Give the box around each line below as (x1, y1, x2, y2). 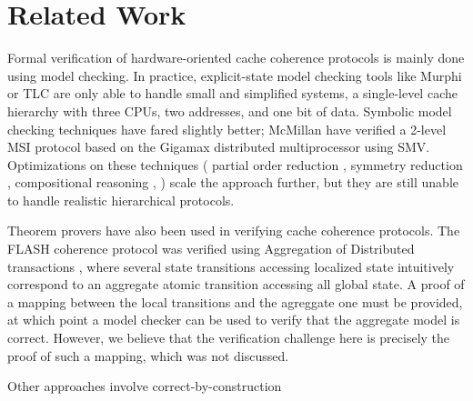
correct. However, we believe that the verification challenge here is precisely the (7, 328, 450, 347)
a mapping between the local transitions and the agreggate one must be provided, (7, 292, 463, 311)
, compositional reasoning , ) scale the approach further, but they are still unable (7, 173, 458, 192)
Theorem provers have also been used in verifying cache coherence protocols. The (7, 221, 460, 240)
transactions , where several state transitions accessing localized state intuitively (7, 256, 455, 276)
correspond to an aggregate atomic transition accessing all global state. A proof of (7, 275, 465, 294)
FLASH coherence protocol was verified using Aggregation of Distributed (7, 239, 415, 258)
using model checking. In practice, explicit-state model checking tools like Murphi (7, 65, 462, 85)
